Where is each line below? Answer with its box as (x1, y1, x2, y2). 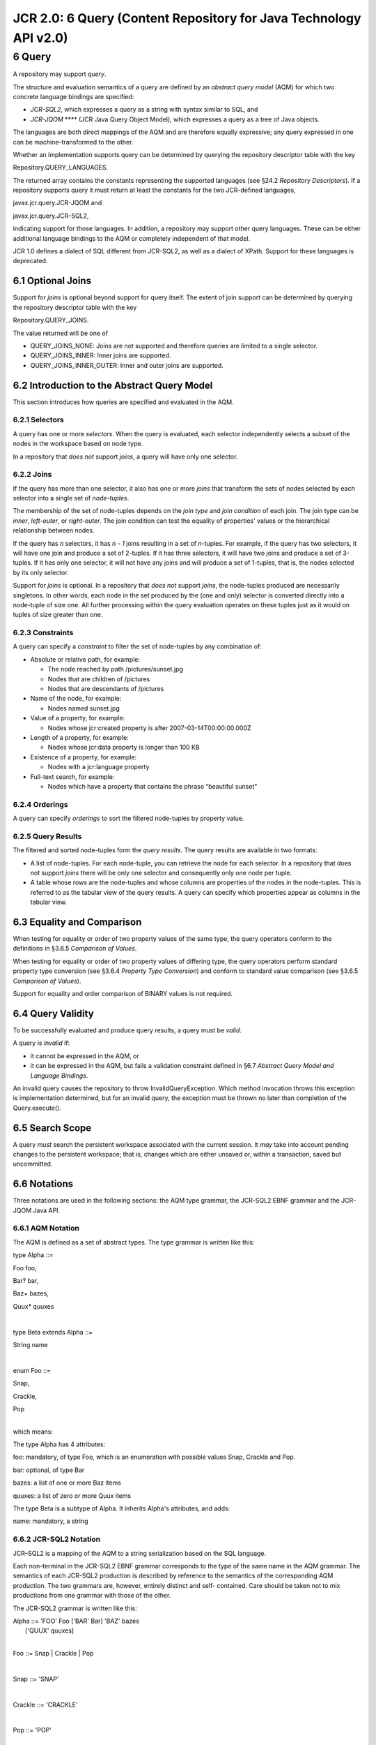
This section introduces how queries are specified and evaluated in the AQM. (13, 398, 235, 406)
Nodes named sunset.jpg (47, 704, 120, 712)
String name (13, 1340, 48, 1349)
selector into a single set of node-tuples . (13, 494, 130, 503)
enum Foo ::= (13, 1366, 52, 1374)
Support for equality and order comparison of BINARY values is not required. (13, 990, 233, 998)
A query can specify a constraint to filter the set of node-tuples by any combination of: (13, 642, 263, 651)
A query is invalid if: (13, 1039, 70, 1047)
